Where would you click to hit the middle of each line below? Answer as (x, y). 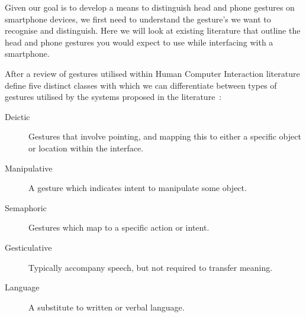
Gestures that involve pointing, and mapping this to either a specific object (165, 136)
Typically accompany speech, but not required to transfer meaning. (151, 267)
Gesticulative (28, 247)
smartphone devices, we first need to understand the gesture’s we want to (138, 19)
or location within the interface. (86, 148)
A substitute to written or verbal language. (107, 307)
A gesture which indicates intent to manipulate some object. (138, 188)
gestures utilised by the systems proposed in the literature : (113, 97)
